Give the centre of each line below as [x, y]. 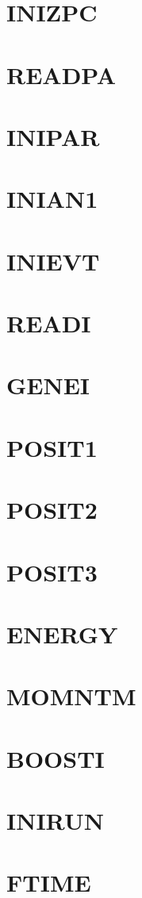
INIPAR [53, 136]
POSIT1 [52, 447]
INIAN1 [52, 199]
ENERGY [62, 633]
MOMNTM [71, 696]
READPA [61, 74]
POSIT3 [52, 572]
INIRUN [55, 821]
